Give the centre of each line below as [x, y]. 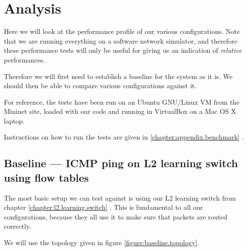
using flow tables [46, 177]
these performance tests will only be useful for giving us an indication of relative [123, 50]
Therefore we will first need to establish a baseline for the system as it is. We [118, 76]
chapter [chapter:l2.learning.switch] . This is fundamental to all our [103, 207]
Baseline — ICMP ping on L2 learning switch [121, 163]
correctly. [18, 226]
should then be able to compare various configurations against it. [100, 86]
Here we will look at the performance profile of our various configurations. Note [122, 31]
